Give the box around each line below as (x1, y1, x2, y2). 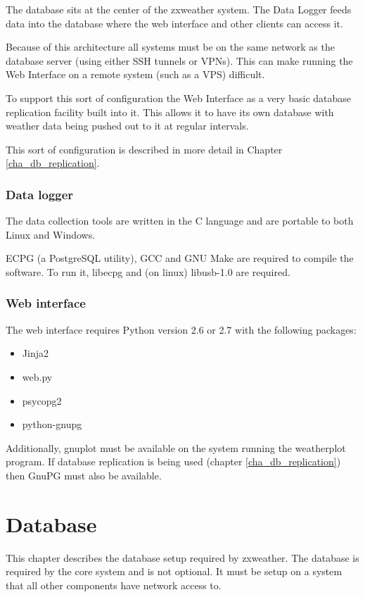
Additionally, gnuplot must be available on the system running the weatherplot (6, 440, 346, 455)
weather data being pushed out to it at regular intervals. (6, 118, 249, 133)
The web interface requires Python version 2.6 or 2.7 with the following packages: (6, 322, 357, 337)
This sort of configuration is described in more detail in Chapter (6, 142, 283, 156)
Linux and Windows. (6, 227, 96, 241)
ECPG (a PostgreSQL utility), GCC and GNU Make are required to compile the (6, 251, 354, 265)
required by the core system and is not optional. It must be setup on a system (6, 564, 342, 579)
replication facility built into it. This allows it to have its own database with (6, 104, 334, 119)
